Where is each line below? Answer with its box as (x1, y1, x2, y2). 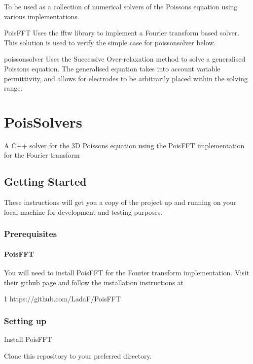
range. (4, 83, 23, 93)
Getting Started (4, 174, 87, 189)
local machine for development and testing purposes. (4, 206, 163, 217)
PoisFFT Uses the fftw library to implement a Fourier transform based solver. (4, 28, 240, 38)
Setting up (4, 314, 46, 327)
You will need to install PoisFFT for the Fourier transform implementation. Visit (4, 267, 250, 278)
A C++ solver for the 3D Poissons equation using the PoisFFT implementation (4, 140, 245, 150)
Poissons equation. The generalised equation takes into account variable (4, 63, 220, 73)
